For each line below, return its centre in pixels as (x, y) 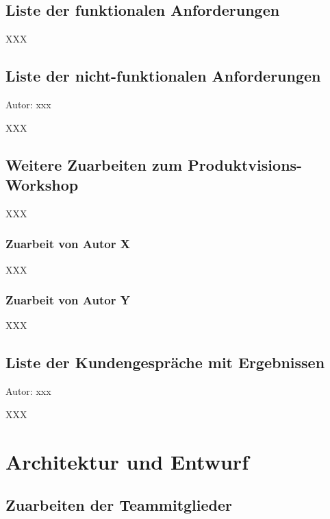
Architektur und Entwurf (127, 461)
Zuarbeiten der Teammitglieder (119, 505)
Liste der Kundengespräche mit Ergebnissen (165, 362)
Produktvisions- (245, 164)
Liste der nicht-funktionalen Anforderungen (163, 76)
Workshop (42, 184)
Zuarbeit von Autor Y (68, 300)
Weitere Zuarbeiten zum (94, 164)
